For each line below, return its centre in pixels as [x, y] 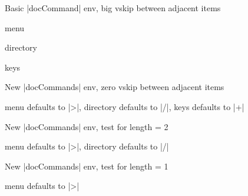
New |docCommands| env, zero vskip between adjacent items [115, 87]
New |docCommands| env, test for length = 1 [87, 166]
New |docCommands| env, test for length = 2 [87, 126]
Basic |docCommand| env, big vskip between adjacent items [113, 8]
